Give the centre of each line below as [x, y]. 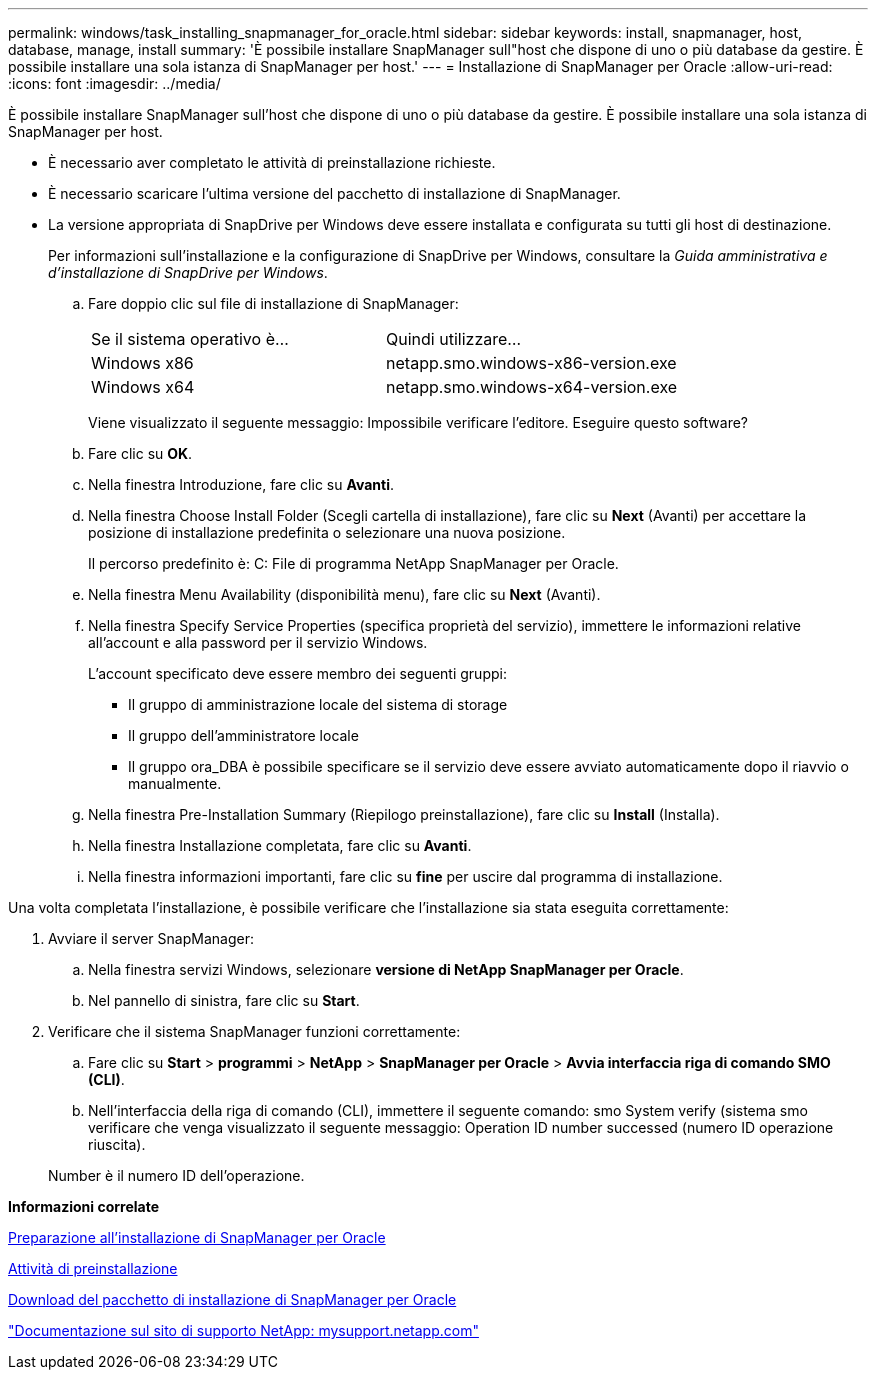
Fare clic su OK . [140, 453]
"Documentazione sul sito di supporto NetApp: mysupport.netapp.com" [243, 1330]
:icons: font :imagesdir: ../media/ [114, 83]
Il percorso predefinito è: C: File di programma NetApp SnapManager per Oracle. [353, 563]
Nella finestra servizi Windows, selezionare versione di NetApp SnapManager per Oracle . [386, 969]
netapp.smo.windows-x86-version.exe [531, 363]
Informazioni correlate [84, 1206]
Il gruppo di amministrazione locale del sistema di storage [318, 704]
